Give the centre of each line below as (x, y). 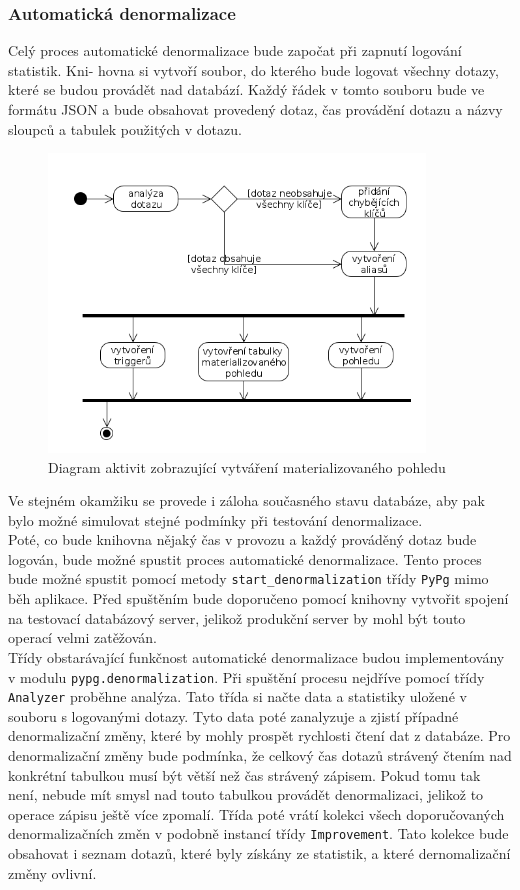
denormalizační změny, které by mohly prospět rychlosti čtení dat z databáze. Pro (259, 735)
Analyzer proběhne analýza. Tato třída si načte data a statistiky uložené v (237, 696)
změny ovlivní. (52, 872)
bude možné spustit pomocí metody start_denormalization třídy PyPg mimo (248, 578)
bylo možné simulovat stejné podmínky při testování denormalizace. (215, 519)
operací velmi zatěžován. (82, 637)
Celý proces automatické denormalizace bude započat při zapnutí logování (235, 50)
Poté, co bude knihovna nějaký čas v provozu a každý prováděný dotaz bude (242, 539)
